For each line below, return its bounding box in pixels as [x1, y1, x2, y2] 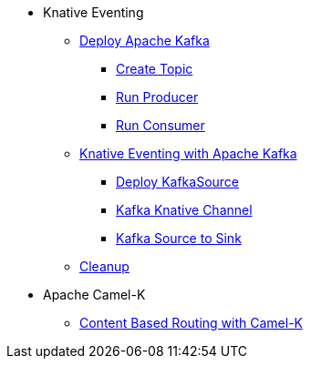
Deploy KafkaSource [116, 174, 240, 189]
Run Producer [116, 89, 199, 105]
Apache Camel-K [43, 287, 146, 302]
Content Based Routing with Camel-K [79, 315, 304, 330]
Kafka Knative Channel [116, 202, 253, 218]
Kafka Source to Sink [116, 230, 242, 246]
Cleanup [79, 259, 130, 274]
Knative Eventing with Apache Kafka [79, 146, 297, 161]
